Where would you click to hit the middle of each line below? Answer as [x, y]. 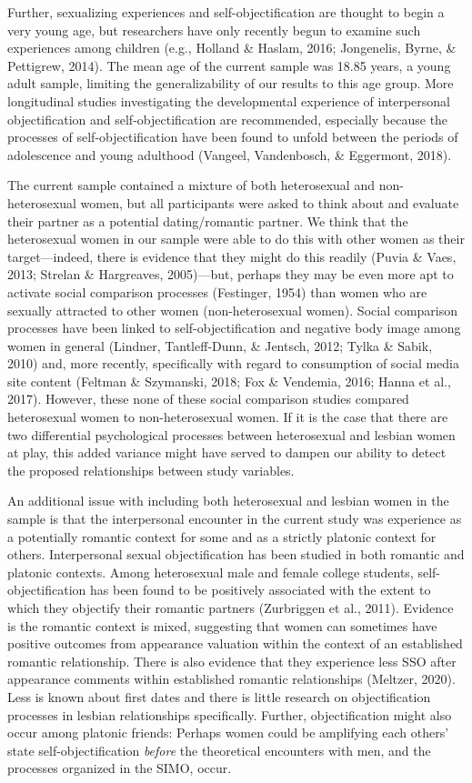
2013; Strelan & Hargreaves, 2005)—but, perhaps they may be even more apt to [231, 274]
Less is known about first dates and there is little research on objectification [219, 696]
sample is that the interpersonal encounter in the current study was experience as [235, 519]
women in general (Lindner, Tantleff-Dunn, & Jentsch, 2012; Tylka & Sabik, [220, 345]
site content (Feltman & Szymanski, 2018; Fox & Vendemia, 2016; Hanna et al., [229, 381]
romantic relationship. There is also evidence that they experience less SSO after [232, 661]
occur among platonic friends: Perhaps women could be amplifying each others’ [228, 733]
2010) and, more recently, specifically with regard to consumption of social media [233, 363]
